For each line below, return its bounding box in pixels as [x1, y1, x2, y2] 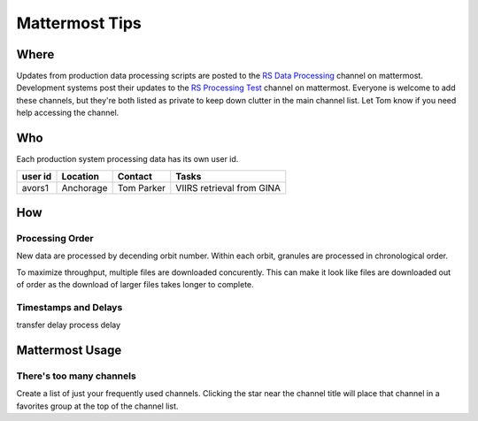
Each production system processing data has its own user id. [16, 154, 239, 165]
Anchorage [61, 181, 108, 194]
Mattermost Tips [16, 13, 142, 33]
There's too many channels [16, 370, 136, 382]
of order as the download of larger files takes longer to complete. [16, 279, 254, 290]
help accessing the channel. [16, 107, 119, 119]
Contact [117, 170, 152, 182]
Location [61, 170, 100, 182]
